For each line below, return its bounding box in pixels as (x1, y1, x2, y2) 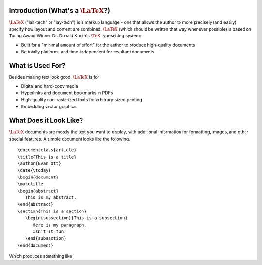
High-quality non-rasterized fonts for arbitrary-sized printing (21, 97, 143, 103)
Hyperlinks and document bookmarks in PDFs (21, 90, 113, 96)
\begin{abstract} (17, 188, 59, 194)
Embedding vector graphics (21, 104, 77, 109)
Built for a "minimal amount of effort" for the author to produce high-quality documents (21, 42, 195, 48)
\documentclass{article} (17, 147, 77, 153)
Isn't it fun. (33, 229, 66, 234)
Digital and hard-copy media (21, 83, 78, 89)
